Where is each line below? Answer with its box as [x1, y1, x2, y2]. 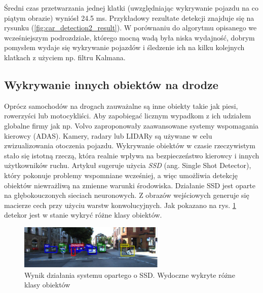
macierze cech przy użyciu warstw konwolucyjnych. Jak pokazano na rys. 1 [4, 199, 236, 210]
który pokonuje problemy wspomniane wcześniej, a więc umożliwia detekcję [4, 170, 238, 180]
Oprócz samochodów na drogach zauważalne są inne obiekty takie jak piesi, [4, 100, 238, 111]
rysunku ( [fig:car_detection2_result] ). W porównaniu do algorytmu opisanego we [4, 22, 257, 33]
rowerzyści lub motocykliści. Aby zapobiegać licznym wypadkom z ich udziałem [4, 110, 251, 121]
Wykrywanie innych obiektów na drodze [4, 76, 218, 92]
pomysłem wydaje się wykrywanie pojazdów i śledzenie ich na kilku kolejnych [4, 42, 245, 53]
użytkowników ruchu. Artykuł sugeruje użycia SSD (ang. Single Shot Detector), [4, 160, 251, 171]
